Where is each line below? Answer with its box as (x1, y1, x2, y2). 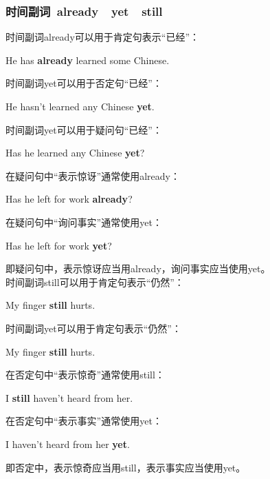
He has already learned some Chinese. (5, 52, 170, 67)
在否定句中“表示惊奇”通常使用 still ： (5, 367, 165, 382)
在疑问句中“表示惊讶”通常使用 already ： (5, 168, 180, 183)
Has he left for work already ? (5, 192, 133, 206)
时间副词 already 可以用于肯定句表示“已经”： (5, 30, 199, 44)
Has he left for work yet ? (5, 238, 112, 252)
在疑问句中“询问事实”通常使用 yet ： (5, 214, 162, 229)
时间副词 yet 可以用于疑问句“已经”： (5, 122, 162, 136)
